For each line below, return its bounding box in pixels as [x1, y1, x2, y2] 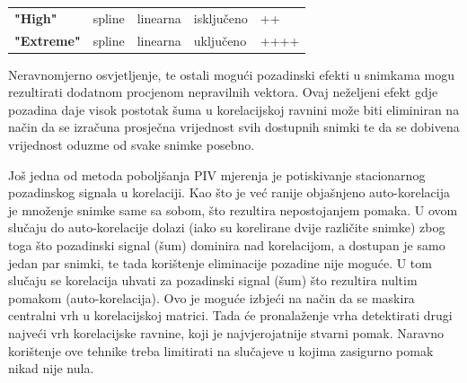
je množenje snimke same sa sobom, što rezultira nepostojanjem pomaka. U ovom [8, 200, 458, 219]
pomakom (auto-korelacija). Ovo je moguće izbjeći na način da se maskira [8, 288, 415, 307]
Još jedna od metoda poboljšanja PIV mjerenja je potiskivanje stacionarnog [8, 165, 426, 184]
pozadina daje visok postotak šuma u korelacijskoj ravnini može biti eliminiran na [8, 100, 460, 118]
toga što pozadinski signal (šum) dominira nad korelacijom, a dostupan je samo [8, 236, 445, 255]
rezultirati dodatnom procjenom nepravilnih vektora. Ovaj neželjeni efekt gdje [8, 83, 438, 101]
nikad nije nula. [8, 359, 94, 378]
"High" [14, 8, 57, 27]
